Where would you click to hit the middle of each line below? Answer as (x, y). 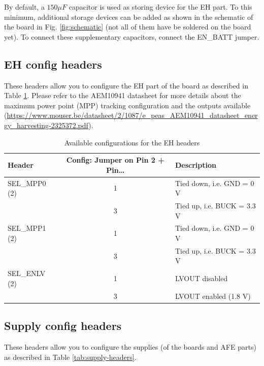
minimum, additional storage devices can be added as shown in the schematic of (129, 17)
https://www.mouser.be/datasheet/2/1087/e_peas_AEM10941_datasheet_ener (132, 115)
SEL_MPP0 (27, 183)
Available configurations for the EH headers (132, 142)
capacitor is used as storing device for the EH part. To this (160, 7)
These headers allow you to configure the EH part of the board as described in (126, 85)
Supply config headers (63, 326)
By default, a (24, 7)
